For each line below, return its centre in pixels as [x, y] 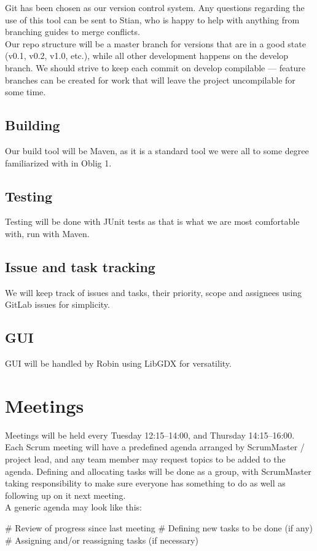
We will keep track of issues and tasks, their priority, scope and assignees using [154, 292]
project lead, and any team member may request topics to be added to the [145, 459]
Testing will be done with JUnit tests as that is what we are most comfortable [152, 221]
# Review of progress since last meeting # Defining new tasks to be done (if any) [159, 528]
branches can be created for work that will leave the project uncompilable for [150, 80]
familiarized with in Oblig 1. [58, 162]
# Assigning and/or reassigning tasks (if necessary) [102, 540]
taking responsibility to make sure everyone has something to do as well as [145, 483]
